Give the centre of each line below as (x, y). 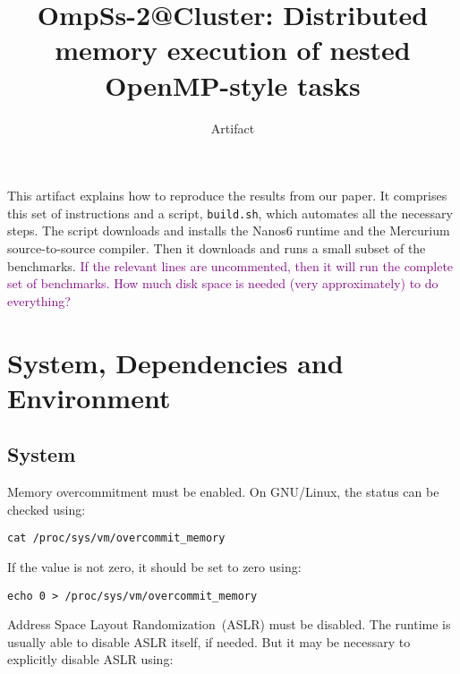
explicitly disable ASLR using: (90, 659)
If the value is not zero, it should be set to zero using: (154, 566)
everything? (39, 300)
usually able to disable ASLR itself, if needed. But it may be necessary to (209, 641)
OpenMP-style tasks (233, 85)
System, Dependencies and (175, 362)
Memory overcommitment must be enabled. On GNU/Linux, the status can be (223, 492)
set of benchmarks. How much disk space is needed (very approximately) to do (223, 283)
